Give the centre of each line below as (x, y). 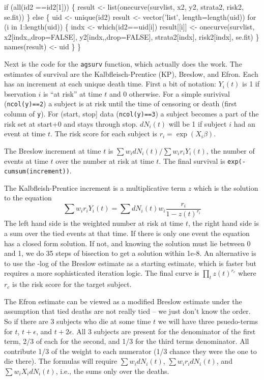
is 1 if (251, 84)
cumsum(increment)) (37, 172)
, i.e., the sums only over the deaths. (112, 371)
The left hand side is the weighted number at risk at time (94, 223)
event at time (25, 134)
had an (244, 123)
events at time (26, 160)
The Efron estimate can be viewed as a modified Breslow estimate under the (123, 301)
